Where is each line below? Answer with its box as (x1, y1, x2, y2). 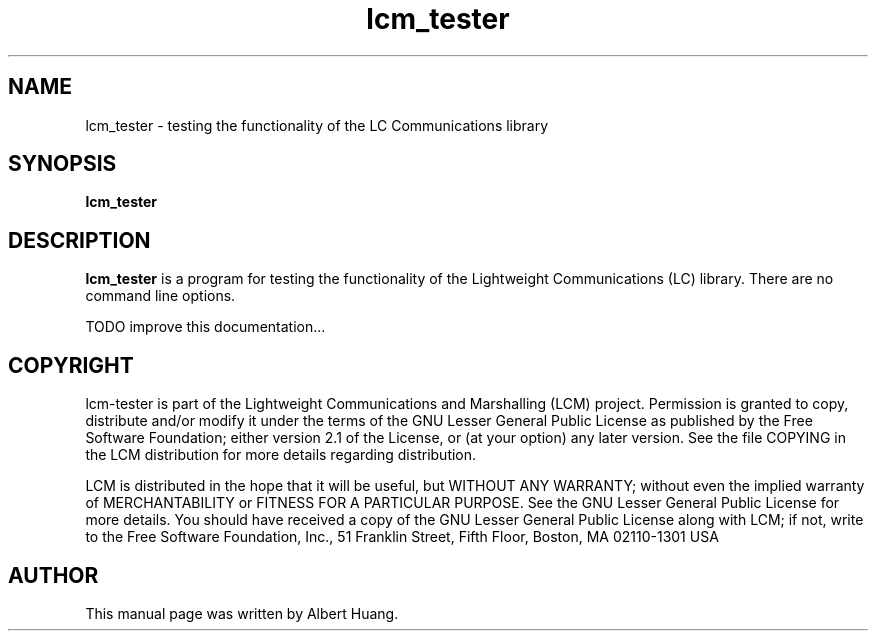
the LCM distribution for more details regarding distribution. (85, 446, 477, 464)
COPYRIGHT (8, 352, 134, 378)
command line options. (85, 287, 236, 305)
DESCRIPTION (8, 227, 151, 253)
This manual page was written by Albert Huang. (85, 604, 399, 622)
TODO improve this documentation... (85, 318, 326, 336)
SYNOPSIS (8, 151, 117, 177)
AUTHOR (8, 562, 99, 588)
